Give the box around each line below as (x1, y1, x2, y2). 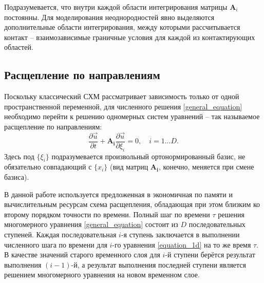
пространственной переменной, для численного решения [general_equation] (4, 101, 242, 111)
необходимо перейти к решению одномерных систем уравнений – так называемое (4, 111, 260, 122)
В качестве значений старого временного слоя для (4, 249, 160, 260)
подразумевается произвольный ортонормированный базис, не (51, 150, 246, 161)
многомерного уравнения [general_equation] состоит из (4, 219, 178, 230)
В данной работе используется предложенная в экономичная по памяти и (4, 188, 233, 199)
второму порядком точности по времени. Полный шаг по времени (4, 209, 210, 219)
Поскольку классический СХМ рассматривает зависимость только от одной (4, 91, 239, 102)
